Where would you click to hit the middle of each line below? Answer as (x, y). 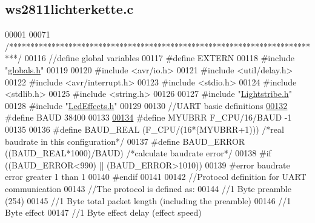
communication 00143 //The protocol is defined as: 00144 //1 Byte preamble (148, 188)
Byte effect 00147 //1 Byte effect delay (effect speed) (103, 212)
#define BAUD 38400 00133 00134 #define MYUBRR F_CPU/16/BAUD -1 (148, 117)
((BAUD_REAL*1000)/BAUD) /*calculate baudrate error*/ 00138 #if (138, 153)
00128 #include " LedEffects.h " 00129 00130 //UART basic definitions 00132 (146, 105)
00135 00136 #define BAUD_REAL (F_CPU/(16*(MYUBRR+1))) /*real (144, 129)
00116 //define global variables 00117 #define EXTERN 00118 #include (159, 58)
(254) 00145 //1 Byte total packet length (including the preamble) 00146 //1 (148, 200)
